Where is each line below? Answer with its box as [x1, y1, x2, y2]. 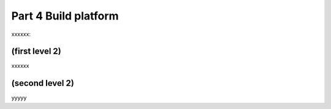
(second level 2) [11, 78, 75, 88]
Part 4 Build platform [11, 9, 119, 23]
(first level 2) [11, 46, 61, 57]
